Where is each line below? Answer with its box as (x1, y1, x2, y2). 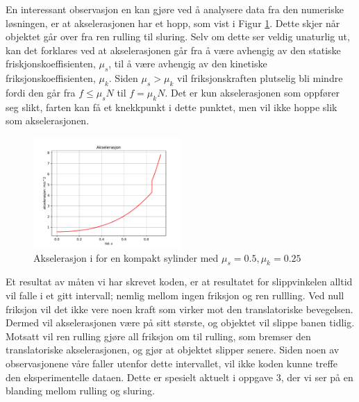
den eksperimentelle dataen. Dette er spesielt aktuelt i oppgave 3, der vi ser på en (6, 369, 353, 384)
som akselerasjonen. (6, 113, 90, 128)
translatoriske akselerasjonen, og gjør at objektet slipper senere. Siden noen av (6, 342, 340, 357)
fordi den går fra (6, 85, 76, 99)
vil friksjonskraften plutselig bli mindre (176, 71, 343, 85)
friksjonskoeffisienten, (6, 71, 96, 85)
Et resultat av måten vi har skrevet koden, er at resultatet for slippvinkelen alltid (6, 274, 353, 289)
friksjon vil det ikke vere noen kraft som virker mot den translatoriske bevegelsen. (6, 301, 353, 316)
